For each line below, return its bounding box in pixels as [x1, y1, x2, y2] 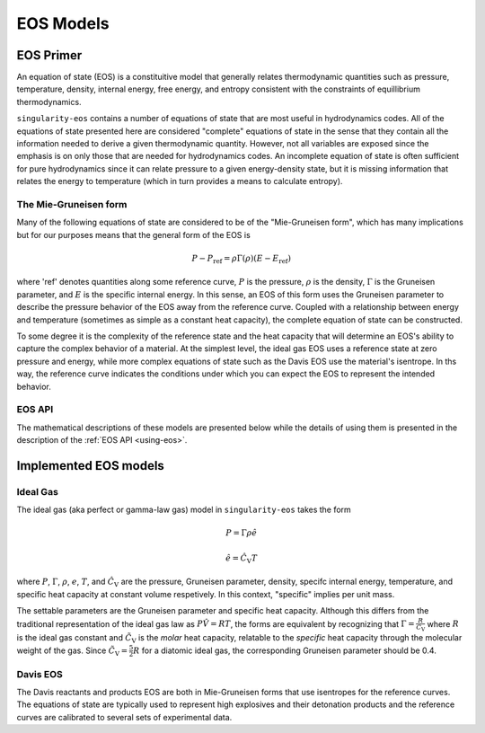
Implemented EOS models [16, 458, 165, 473]
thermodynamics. [16, 96, 82, 107]
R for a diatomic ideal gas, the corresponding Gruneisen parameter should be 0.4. [133, 645, 437, 656]
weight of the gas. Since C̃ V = [16, 645, 128, 658]
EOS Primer [16, 48, 83, 63]
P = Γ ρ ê [225, 528, 258, 538]
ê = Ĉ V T [225, 552, 258, 565]
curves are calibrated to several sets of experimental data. [16, 711, 233, 722]
